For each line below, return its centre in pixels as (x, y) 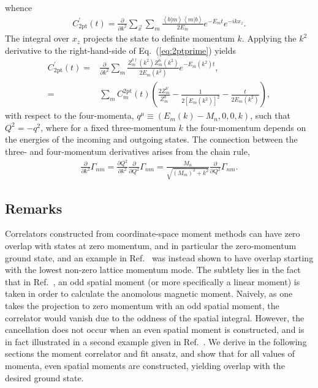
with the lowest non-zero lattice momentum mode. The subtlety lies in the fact (153, 270)
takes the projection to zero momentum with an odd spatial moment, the (142, 306)
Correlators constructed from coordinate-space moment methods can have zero (153, 233)
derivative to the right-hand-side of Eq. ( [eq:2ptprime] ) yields (120, 50)
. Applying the (269, 38)
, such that (270, 115)
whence (19, 7)
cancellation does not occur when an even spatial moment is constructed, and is (155, 330)
